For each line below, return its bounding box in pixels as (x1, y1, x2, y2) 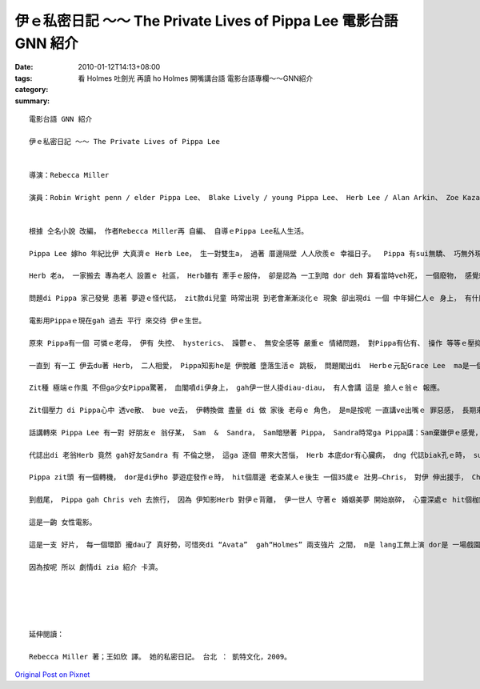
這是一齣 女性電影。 (29, 517, 97, 527)
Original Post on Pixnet (14, 670, 90, 679)
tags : (14, 73, 33, 83)
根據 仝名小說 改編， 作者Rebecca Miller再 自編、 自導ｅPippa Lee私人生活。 (29, 226, 309, 235)
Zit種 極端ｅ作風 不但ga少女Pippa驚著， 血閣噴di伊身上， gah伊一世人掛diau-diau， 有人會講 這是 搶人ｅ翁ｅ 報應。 (29, 383, 444, 392)
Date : (14, 62, 34, 72)
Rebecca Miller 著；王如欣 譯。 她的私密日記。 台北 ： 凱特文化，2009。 (29, 652, 292, 661)
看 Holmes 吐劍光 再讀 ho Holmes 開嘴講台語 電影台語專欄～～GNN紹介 (78, 73, 314, 83)
